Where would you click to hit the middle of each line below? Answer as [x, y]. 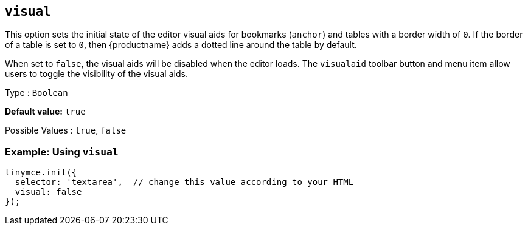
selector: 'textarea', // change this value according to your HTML [184, 182]
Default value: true [45, 112]
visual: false [48, 192]
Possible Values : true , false [66, 130]
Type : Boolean [36, 93]
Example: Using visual [62, 151]
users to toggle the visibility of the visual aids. [96, 74]
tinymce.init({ [41, 173]
